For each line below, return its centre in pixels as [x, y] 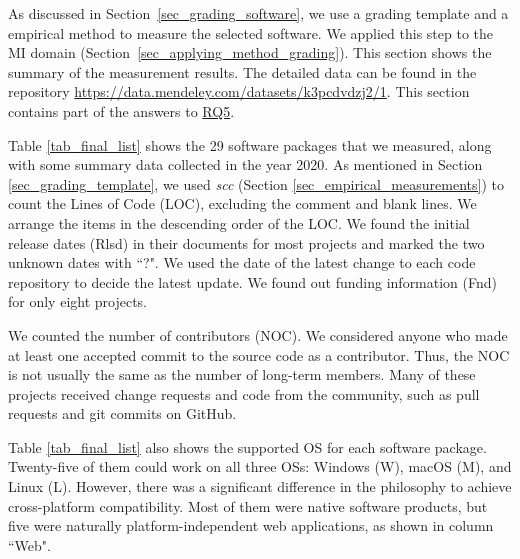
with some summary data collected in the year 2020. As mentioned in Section [245, 164]
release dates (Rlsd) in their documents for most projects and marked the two [246, 242]
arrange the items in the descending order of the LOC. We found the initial [239, 222]
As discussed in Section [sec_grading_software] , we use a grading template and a [258, 13]
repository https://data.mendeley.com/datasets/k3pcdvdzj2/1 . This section [239, 91]
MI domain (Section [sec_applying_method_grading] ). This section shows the [250, 52]
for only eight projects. [78, 301]
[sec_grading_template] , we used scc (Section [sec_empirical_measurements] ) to [256, 183]
